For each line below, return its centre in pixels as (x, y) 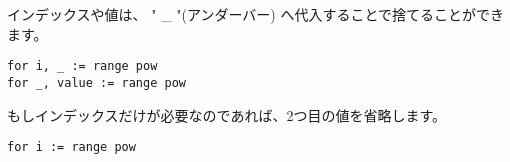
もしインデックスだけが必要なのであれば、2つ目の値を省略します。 (227, 114)
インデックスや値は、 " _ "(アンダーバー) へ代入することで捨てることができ (255, 14)
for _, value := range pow (96, 82)
